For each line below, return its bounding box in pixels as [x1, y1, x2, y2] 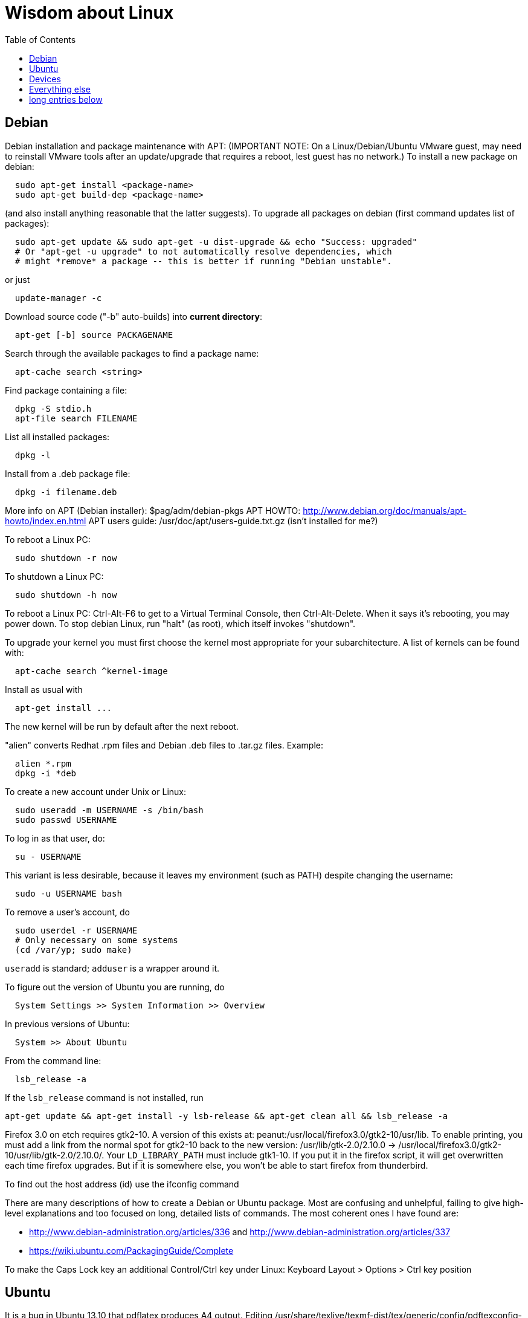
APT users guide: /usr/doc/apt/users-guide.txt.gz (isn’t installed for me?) [88, 515, 378, 526]
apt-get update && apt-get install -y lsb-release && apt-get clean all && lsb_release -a [5, 1111, 448, 1121]
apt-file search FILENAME [14, 413, 138, 423]
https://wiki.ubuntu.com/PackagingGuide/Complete [29, 1245, 234, 1256]
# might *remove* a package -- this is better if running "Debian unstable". [14, 256, 392, 266]
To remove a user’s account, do [5, 906, 130, 917]
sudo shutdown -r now [14, 553, 117, 563]
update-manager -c [14, 293, 102, 303]
